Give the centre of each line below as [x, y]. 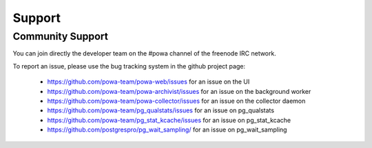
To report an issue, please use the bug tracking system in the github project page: [129, 66]
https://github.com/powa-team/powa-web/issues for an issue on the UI [148, 82]
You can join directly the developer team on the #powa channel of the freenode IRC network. [145, 53]
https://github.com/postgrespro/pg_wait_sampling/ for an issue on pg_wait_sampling [167, 129]
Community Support [60, 36]
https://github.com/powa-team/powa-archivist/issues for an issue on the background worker [179, 91]
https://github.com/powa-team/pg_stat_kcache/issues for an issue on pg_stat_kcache [169, 120]
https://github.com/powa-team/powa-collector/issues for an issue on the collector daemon [176, 101]
